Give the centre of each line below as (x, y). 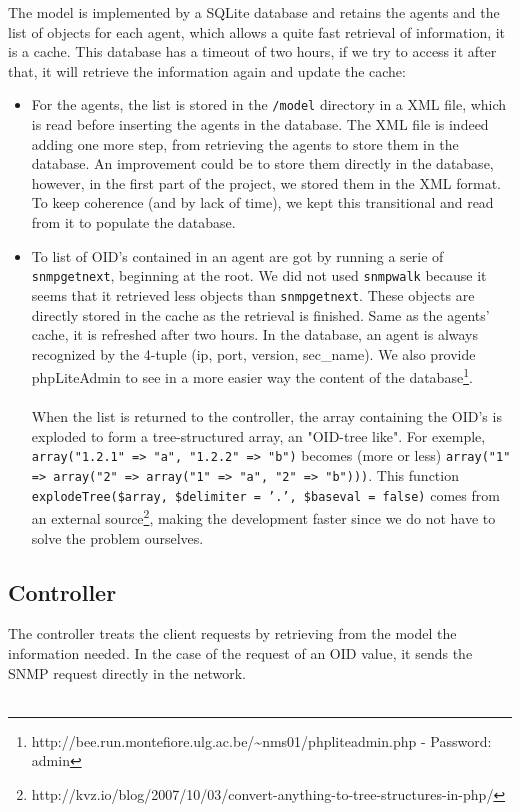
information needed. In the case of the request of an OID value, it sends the (240, 652)
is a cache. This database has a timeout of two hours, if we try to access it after (252, 51)
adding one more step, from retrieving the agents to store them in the (245, 143)
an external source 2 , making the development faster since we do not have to (263, 516)
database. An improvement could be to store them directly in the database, (262, 163)
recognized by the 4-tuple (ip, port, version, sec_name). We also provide (253, 353)
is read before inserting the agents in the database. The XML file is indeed (260, 124)
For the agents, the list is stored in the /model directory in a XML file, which (269, 104)
